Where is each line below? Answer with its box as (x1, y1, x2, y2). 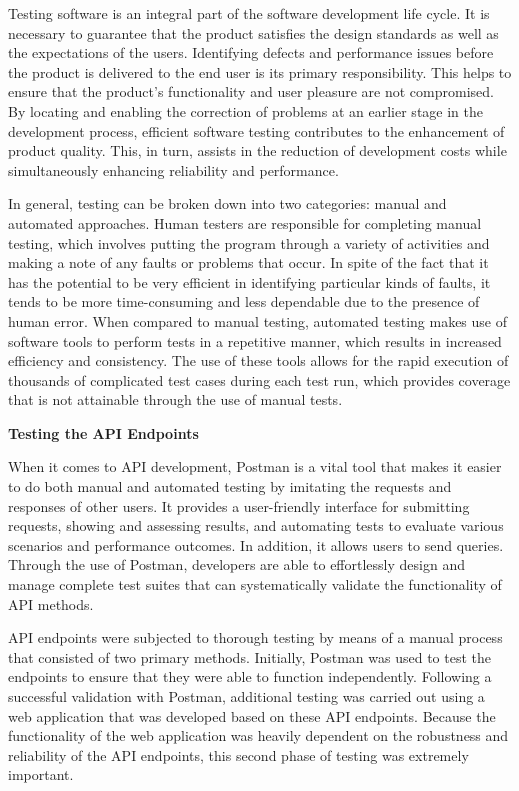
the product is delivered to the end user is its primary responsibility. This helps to (8, 61, 512, 82)
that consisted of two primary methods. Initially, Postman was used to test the (8, 646, 492, 667)
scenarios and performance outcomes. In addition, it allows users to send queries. (8, 534, 504, 555)
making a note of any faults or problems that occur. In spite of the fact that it (8, 252, 489, 273)
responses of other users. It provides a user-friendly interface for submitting (8, 495, 470, 516)
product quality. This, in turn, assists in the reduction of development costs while (8, 140, 507, 161)
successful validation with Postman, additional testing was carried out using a (8, 686, 485, 706)
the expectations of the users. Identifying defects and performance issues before (8, 42, 494, 63)
